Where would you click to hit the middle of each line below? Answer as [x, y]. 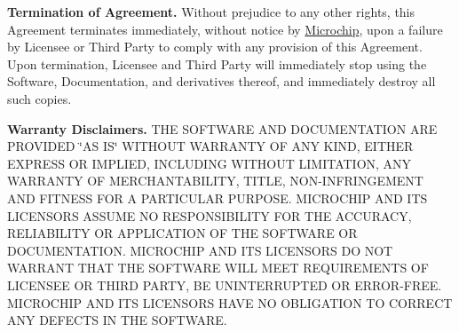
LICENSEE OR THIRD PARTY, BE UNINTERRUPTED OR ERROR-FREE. [225, 285]
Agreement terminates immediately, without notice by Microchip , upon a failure [225, 29]
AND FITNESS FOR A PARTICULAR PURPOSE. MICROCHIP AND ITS [218, 198]
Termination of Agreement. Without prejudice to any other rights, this [211, 12]
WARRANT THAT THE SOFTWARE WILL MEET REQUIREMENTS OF [218, 268]
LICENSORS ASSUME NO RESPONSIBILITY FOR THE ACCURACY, [210, 215]
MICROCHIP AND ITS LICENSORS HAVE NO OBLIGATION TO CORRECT [230, 302]
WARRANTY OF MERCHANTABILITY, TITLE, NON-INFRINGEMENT [215, 181]
